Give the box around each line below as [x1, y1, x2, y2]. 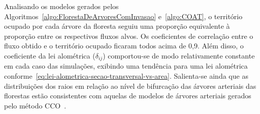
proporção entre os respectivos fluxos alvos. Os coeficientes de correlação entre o [4, 30, 253, 41]
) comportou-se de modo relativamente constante [103, 50, 255, 61]
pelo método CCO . [4, 100, 67, 110]
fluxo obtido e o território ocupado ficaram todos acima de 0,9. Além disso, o [4, 40, 244, 51]
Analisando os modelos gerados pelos [4, 1, 119, 11]
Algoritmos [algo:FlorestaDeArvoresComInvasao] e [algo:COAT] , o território [4, 11, 243, 21]
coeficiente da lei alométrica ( [4, 50, 95, 61]
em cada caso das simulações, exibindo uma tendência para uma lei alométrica [4, 61, 248, 71]
